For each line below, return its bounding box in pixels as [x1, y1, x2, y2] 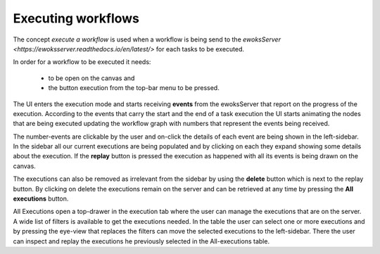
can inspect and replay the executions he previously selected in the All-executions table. [13, 236, 270, 246]
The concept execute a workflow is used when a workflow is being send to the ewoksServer [13, 35, 281, 44]
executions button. [13, 194, 69, 203]
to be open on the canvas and [48, 74, 135, 82]
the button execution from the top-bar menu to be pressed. [48, 84, 220, 92]
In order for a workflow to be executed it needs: [13, 58, 151, 66]
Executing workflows [13, 11, 140, 26]
